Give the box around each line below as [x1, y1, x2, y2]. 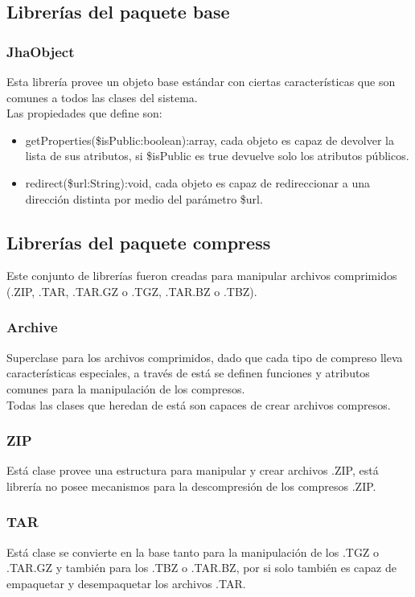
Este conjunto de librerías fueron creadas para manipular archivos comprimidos [6, 267, 397, 284]
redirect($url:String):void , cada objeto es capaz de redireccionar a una [25, 174, 370, 191]
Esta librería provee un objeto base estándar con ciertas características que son [6, 73, 396, 89]
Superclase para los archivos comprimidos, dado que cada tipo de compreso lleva [6, 348, 403, 365]
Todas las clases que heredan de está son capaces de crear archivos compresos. [6, 396, 391, 413]
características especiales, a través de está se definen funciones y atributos [6, 364, 370, 381]
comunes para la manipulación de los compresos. [6, 380, 245, 397]
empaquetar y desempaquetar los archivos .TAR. [6, 574, 246, 591]
